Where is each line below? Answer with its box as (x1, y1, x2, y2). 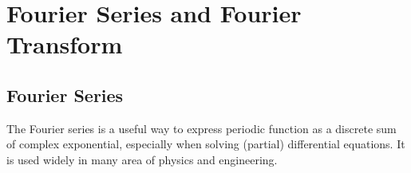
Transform (6, 28, 123, 61)
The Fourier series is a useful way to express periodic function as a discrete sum (6, 120, 397, 136)
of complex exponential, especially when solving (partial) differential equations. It (6, 136, 405, 152)
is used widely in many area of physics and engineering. (6, 151, 278, 167)
